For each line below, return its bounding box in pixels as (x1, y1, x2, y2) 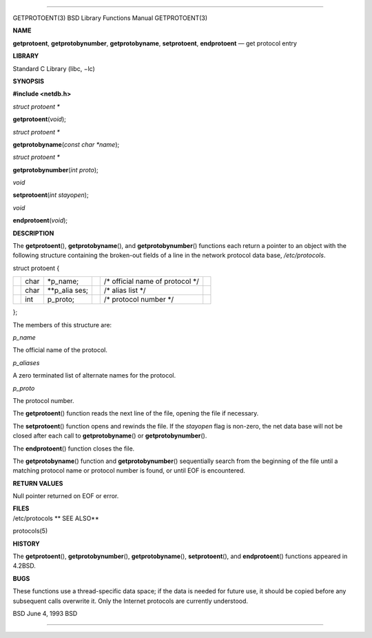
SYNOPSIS (12, 76, 45, 85)
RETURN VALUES (12, 479, 63, 487)
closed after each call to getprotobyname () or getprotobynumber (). (12, 431, 207, 440)
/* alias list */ (103, 286, 146, 296)
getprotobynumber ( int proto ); (12, 165, 99, 174)
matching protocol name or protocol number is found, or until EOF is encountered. (12, 466, 246, 475)
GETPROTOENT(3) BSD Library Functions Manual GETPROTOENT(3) (12, 14, 208, 22)
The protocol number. (12, 396, 74, 404)
